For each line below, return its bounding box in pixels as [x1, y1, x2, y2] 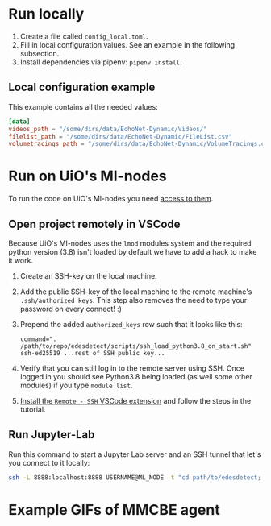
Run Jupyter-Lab [8, 428, 95, 441]
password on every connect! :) [19, 304, 123, 313]
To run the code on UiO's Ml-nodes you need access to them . [8, 194, 214, 204]
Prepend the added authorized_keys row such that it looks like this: [19, 320, 244, 329]
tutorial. [19, 404, 46, 414]
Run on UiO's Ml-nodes [8, 167, 167, 185]
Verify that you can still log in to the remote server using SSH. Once [19, 363, 244, 373]
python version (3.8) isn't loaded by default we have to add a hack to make [8, 247, 257, 256]
